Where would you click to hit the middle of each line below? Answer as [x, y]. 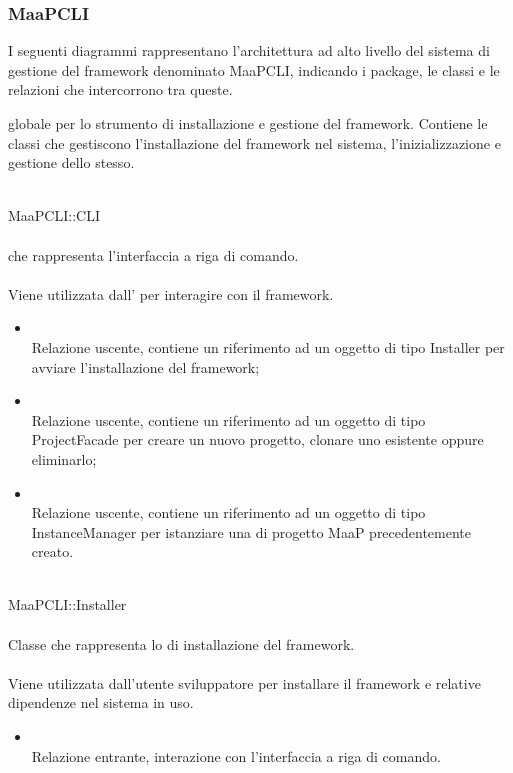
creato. [52, 551]
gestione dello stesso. [71, 162]
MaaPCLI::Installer [67, 604]
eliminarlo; [64, 458]
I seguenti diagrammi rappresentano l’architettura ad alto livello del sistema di [249, 50]
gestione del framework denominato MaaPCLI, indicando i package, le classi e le [254, 69]
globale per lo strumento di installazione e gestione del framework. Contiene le [248, 123]
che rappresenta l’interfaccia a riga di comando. [153, 254]
